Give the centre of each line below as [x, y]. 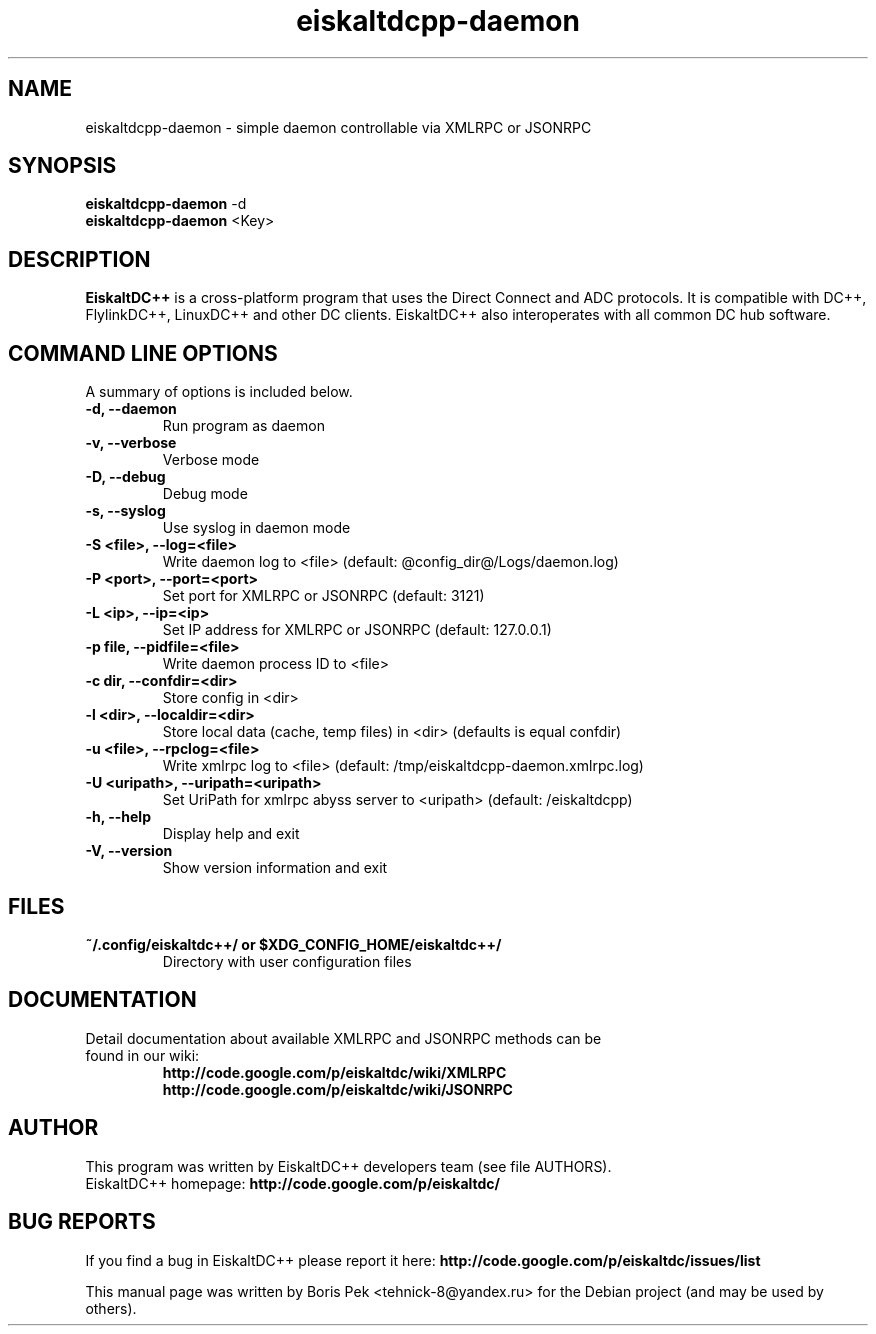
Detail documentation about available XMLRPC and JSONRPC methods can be [343, 1038]
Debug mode [205, 494]
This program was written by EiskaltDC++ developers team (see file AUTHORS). [348, 1166]
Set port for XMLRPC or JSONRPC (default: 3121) [323, 596]
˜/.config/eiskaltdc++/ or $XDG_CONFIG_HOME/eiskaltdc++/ [293, 944]
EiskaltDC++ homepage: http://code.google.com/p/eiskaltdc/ [293, 1183]
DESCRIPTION [79, 259]
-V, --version [129, 851]
